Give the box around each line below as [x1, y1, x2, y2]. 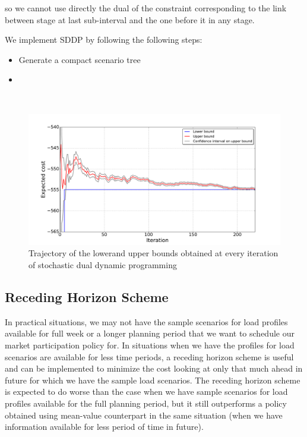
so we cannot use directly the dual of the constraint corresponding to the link [5, 2, 287, 14]
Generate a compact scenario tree [18, 53, 141, 65]
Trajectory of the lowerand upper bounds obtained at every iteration [29, 247, 278, 259]
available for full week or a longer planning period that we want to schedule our [5, 327, 295, 339]
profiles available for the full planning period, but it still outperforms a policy [5, 397, 287, 409]
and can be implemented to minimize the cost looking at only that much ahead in [5, 362, 303, 375]
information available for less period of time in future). [5, 420, 204, 433]
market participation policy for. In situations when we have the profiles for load [5, 339, 295, 351]
